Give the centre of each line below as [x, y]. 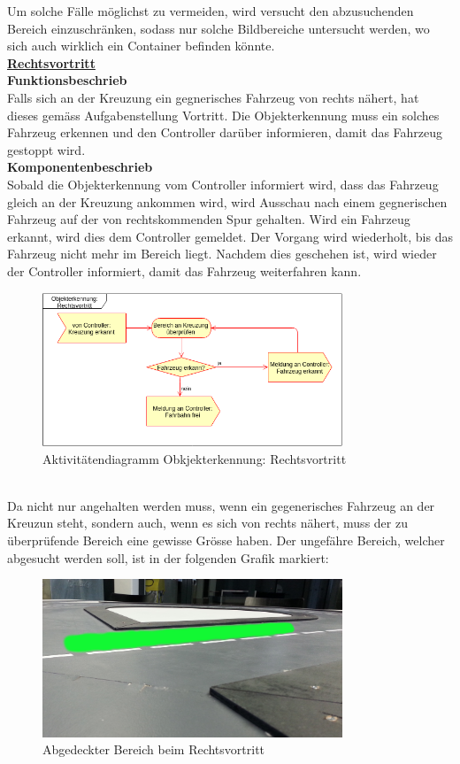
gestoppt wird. [46, 149]
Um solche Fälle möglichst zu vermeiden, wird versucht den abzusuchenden [211, 11]
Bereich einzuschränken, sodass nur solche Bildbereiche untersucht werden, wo [218, 28]
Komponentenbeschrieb [80, 167]
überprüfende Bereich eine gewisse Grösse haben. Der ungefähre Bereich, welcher [226, 540]
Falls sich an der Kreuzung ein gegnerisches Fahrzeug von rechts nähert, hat [213, 97]
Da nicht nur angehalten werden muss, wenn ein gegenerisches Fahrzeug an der [221, 505]
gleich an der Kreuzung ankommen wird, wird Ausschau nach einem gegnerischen [227, 201]
